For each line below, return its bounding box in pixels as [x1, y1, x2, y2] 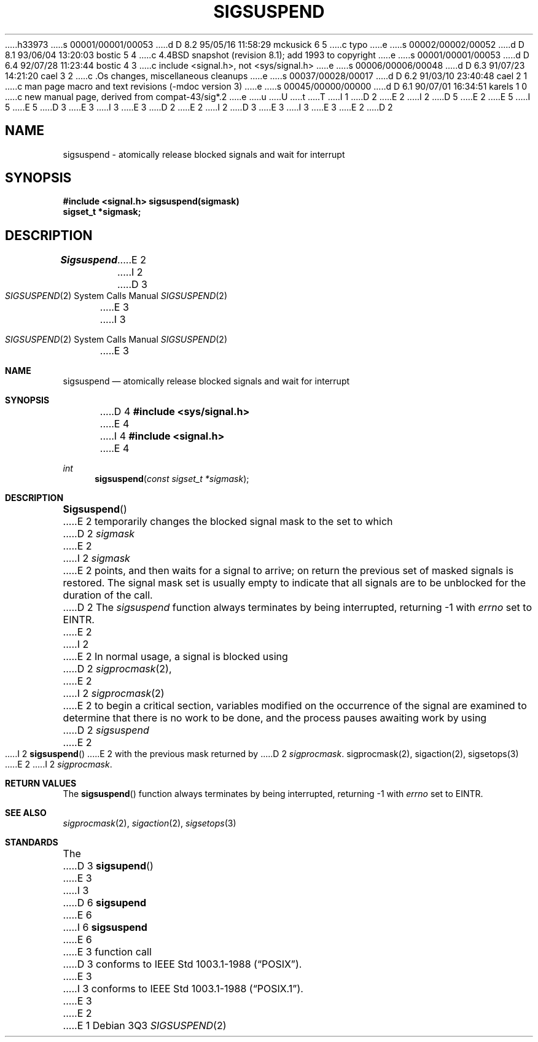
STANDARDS [5, 837, 58, 848]
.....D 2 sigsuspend [63, 724, 149, 737]
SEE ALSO [5, 807, 47, 818]
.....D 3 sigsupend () [63, 860, 154, 873]
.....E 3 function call [63, 946, 152, 958]
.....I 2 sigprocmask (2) [63, 687, 165, 700]
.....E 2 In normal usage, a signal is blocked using [63, 650, 288, 663]
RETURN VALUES [5, 778, 77, 789]
